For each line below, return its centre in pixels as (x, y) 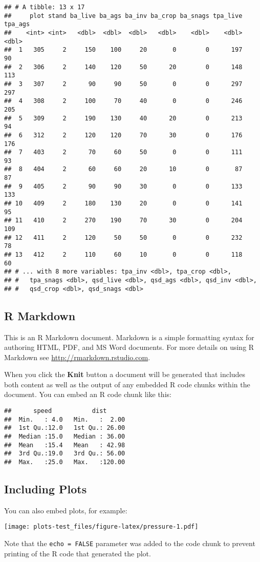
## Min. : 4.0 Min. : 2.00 (65, 419)
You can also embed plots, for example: (66, 510)
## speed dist (56, 411)
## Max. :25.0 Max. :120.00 (65, 462)
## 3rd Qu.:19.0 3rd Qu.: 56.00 (65, 454)
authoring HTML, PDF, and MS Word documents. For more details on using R (129, 347)
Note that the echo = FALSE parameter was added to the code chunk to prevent (130, 543)
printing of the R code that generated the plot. (78, 553)
